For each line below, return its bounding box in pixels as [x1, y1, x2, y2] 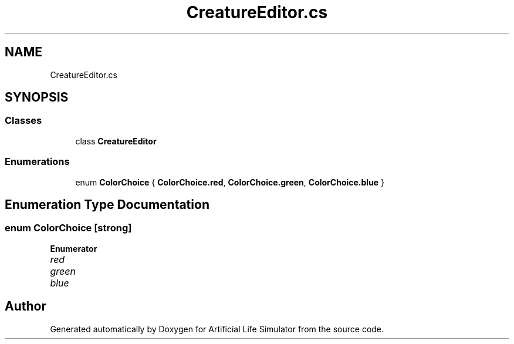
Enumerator [50, 243, 97, 254]
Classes [5, 114, 42, 127]
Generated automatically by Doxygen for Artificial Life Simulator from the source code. [50, 323, 384, 334]
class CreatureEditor [75, 136, 157, 146]
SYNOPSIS [5, 90, 69, 105]
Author [5, 299, 46, 314]
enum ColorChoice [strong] [5, 222, 132, 234]
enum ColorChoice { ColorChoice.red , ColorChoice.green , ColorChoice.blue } [75, 177, 385, 187]
